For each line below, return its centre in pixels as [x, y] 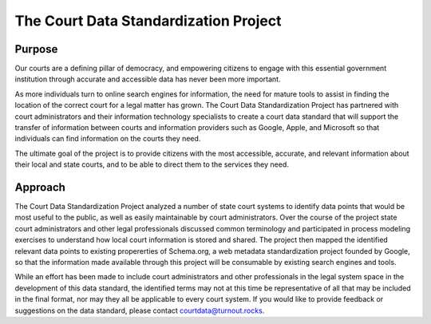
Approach [40, 187]
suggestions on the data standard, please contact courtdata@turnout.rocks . [140, 310]
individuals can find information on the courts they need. [108, 139]
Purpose [36, 49]
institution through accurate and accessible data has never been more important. [148, 79]
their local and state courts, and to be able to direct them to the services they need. [152, 164]
